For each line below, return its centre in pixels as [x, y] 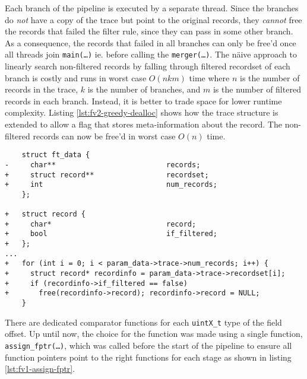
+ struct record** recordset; [107, 175]
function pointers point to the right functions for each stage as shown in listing [148, 357]
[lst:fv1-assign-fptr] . [40, 369]
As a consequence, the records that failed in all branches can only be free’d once [151, 42]
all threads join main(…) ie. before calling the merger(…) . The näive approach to [151, 54]
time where [209, 77]
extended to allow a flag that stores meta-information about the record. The [143, 124]
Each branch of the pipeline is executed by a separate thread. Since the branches [152, 8]
